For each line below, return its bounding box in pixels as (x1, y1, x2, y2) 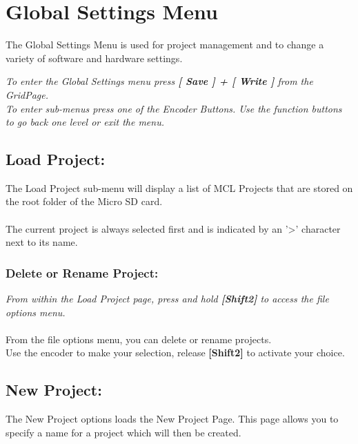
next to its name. (6, 235, 78, 249)
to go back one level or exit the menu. (6, 115, 164, 129)
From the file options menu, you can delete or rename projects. (6, 331, 272, 346)
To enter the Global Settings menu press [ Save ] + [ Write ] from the (6, 74, 313, 88)
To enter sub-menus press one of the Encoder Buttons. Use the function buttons (6, 101, 342, 115)
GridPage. (6, 87, 49, 102)
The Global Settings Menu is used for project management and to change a (6, 37, 324, 52)
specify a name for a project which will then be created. (6, 425, 241, 439)
